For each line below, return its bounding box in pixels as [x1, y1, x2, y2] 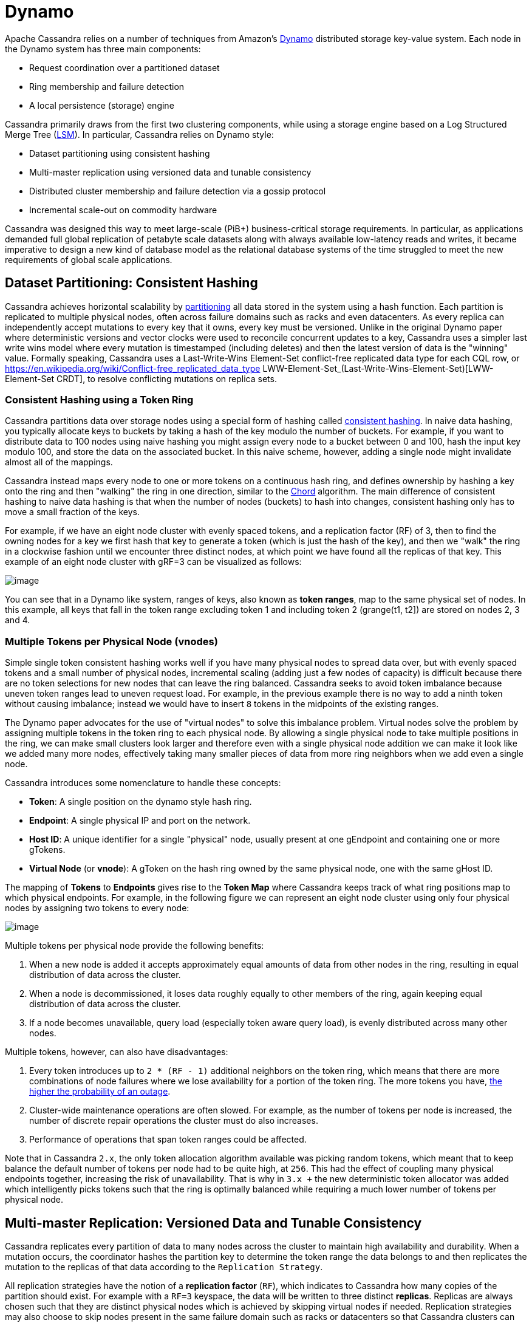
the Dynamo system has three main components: [5, 43, 201, 54]
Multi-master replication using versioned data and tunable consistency [29, 166, 312, 177]
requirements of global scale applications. [5, 254, 172, 265]
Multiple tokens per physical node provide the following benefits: [5, 940, 264, 951]
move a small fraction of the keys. [5, 507, 140, 518]
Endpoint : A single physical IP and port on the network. [29, 815, 251, 826]
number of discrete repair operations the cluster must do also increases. [29, 1115, 318, 1126]
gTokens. [29, 844, 66, 855]
